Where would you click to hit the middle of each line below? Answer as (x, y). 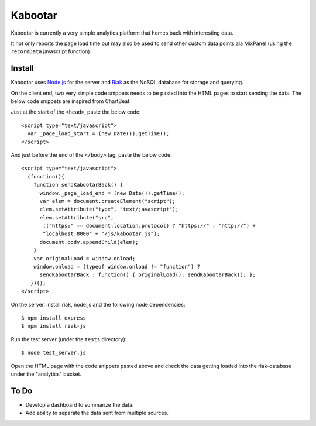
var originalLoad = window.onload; (84, 258)
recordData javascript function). (51, 51)
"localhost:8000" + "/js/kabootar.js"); (102, 234)
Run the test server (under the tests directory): (69, 339)
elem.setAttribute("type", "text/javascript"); (109, 209)
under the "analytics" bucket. (46, 374)
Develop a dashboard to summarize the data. (80, 404)
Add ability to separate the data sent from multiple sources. (97, 413)
